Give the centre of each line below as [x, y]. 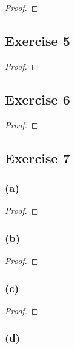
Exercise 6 [37, 99]
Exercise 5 [37, 40]
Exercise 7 [37, 157]
